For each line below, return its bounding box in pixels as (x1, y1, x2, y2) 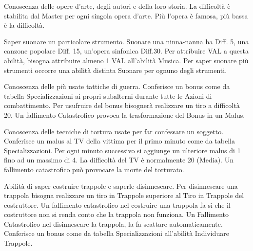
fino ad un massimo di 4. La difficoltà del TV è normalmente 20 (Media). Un (4, 155, 234, 165)
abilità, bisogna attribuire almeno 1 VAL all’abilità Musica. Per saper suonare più (4, 55, 249, 65)
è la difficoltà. (4, 20, 45, 30)
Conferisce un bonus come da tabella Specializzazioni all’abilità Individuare (4, 228, 229, 238)
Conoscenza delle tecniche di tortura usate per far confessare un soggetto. (4, 126, 224, 136)
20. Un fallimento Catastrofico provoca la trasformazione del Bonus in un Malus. (4, 109, 245, 120)
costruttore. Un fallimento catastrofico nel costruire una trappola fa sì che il (4, 199, 231, 210)
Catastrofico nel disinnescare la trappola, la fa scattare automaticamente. (4, 218, 223, 229)
